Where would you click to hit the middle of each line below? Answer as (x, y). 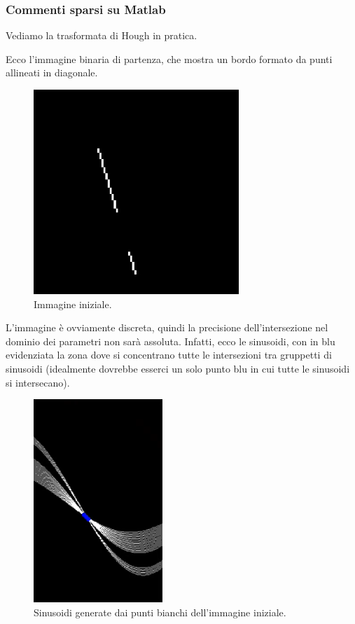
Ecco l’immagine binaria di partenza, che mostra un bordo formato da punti (169, 58)
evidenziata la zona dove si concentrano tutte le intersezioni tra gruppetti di (169, 355)
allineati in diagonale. (52, 72)
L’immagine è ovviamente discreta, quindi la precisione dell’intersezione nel (167, 327)
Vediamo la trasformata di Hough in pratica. (102, 35)
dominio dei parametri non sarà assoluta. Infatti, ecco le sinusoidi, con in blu (170, 341)
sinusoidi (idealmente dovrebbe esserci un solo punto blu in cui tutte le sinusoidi (178, 368)
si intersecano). (38, 382)
